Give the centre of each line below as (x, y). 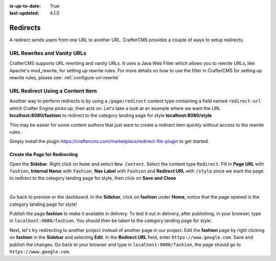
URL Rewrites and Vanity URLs (48, 53)
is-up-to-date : (25, 6)
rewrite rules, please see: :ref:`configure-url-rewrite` (65, 78)
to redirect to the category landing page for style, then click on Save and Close (93, 178)
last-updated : (24, 13)
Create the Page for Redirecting (44, 155)
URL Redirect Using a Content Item (53, 91)
